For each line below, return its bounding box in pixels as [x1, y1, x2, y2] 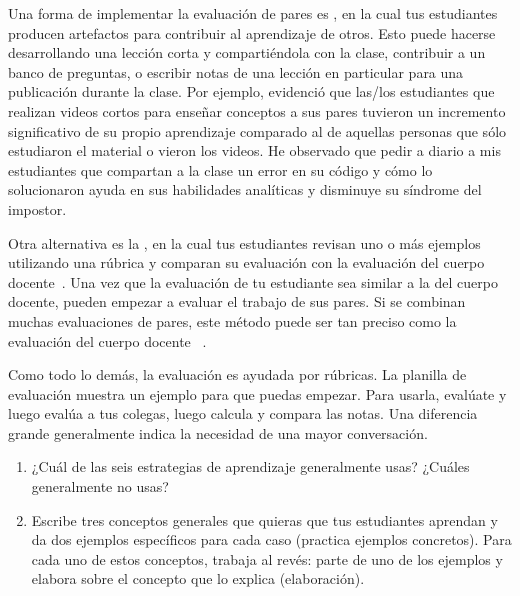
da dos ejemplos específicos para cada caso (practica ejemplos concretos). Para [31, 529, 512, 550]
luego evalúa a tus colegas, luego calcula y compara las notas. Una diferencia [8, 403, 478, 424]
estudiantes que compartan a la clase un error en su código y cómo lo [8, 159, 433, 180]
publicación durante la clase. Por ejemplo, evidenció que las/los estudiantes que [8, 81, 495, 102]
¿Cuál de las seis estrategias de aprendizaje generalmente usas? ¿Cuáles [31, 456, 470, 477]
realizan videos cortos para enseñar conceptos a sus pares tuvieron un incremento [8, 100, 506, 121]
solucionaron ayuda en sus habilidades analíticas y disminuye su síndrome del [8, 179, 482, 200]
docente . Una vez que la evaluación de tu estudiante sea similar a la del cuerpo [8, 271, 498, 292]
